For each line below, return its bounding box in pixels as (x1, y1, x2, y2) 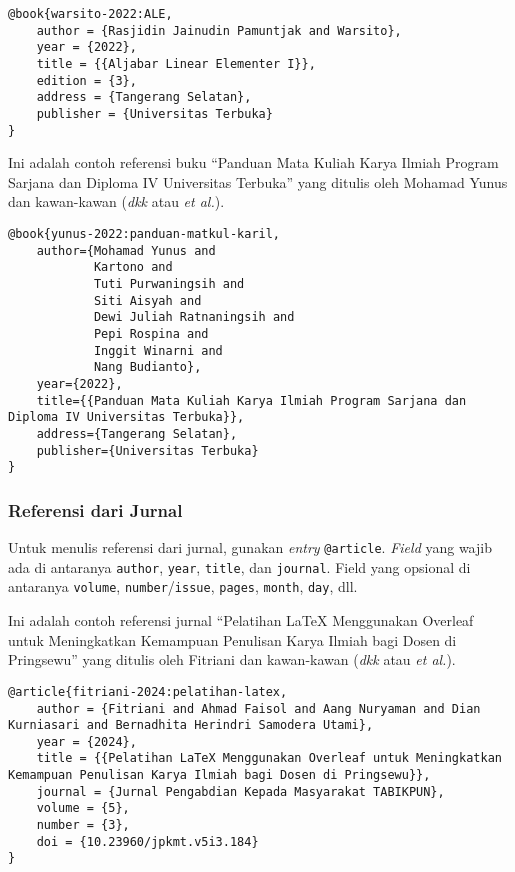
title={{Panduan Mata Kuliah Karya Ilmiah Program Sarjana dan (36, 393, 467, 408)
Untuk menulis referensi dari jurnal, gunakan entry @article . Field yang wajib (8, 537, 492, 558)
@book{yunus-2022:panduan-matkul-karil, (8, 227, 281, 242)
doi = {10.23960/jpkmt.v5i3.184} (36, 834, 259, 849)
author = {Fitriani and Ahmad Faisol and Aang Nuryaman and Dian (36, 701, 481, 716)
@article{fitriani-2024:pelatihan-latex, (8, 684, 288, 699)
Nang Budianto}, (93, 360, 202, 375)
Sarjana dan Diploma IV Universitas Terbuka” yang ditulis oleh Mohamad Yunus (8, 171, 508, 192)
